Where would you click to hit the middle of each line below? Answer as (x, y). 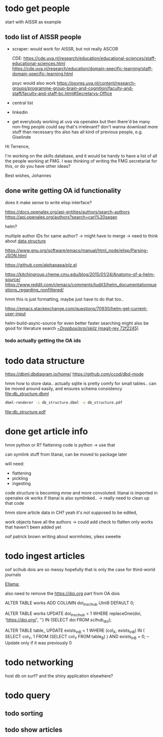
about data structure (25, 241)
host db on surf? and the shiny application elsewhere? (59, 676)
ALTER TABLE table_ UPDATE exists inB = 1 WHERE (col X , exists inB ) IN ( (75, 631)
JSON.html (16, 256)
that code (15, 503)
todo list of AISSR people (43, 37)
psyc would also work (34, 83)
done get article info (47, 432)
